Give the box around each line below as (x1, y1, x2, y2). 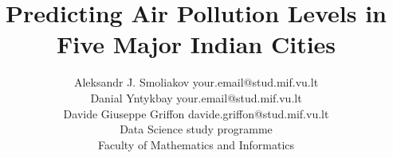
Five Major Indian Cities (56, 28, 336, 60)
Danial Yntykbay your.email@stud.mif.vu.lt (90, 89, 302, 106)
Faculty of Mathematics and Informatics (97, 136, 295, 152)
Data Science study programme (120, 121, 273, 137)
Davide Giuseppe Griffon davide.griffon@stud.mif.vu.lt (63, 105, 329, 121)
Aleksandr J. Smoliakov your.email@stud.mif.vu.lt (73, 74, 319, 91)
